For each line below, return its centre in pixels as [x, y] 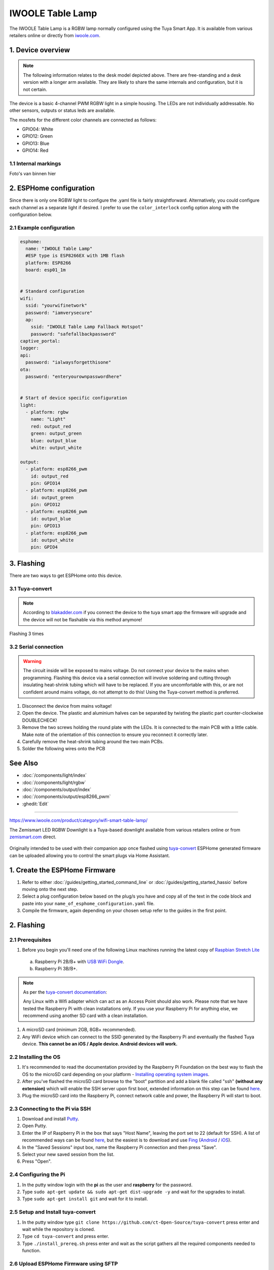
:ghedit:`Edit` [36, 804]
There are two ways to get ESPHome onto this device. [66, 575]
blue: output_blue [54, 440]
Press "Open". [37, 1161]
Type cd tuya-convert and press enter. [65, 1236]
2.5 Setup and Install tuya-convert [53, 1212]
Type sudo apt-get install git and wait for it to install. [85, 1199]
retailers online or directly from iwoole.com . [55, 35]
